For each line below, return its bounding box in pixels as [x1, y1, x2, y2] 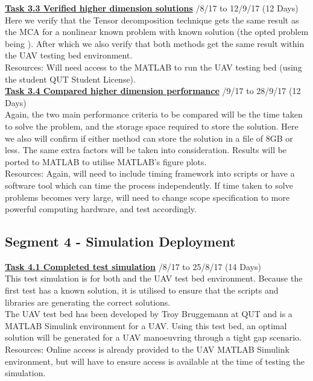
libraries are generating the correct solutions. [5, 295, 171, 308]
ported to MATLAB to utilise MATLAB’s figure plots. [5, 155, 207, 168]
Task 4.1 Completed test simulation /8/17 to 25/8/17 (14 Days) [5, 260, 261, 272]
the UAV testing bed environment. [5, 49, 133, 61]
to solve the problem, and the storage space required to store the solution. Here [5, 119, 299, 132]
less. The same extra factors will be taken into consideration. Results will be [5, 143, 287, 156]
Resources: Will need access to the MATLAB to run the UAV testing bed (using [5, 60, 302, 73]
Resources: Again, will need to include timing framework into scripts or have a [5, 167, 295, 180]
